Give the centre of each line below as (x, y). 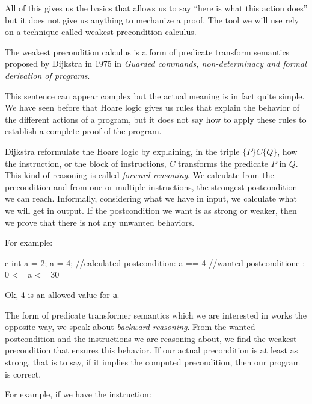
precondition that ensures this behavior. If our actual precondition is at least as (151, 350)
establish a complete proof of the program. (83, 131)
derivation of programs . (47, 75)
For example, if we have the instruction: (78, 394)
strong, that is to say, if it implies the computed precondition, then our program (153, 362)
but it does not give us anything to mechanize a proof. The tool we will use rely (152, 20)
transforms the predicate (223, 163)
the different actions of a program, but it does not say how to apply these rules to (156, 119)
